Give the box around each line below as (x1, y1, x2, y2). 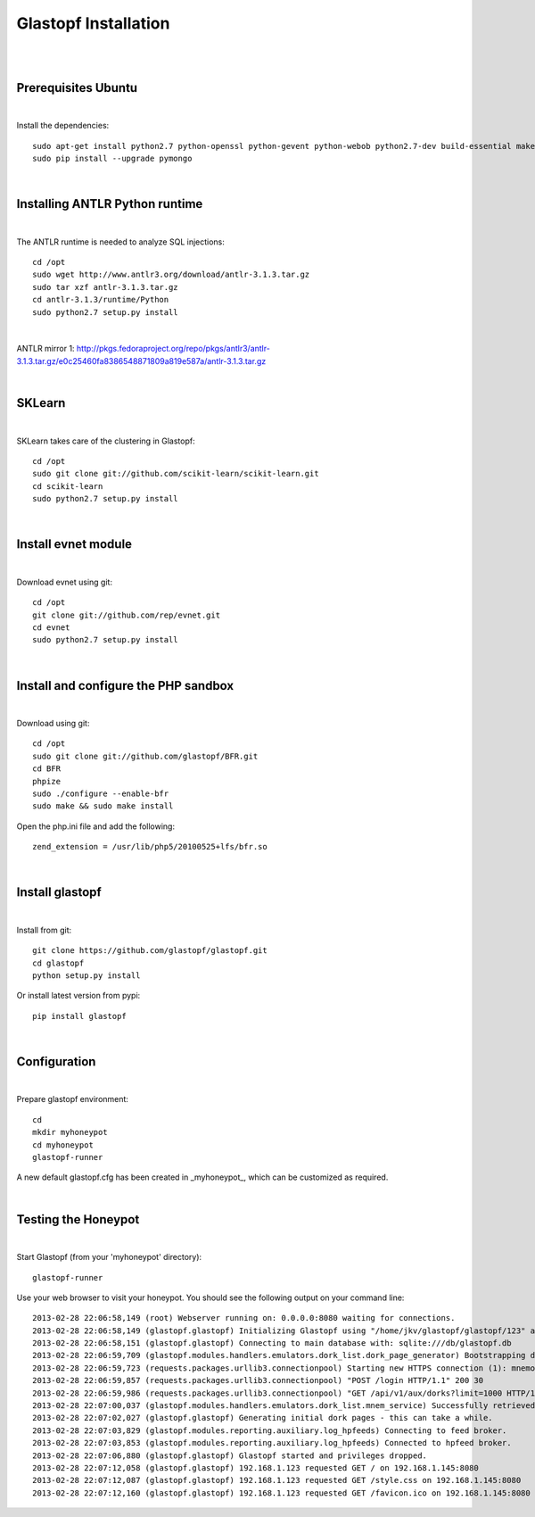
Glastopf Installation (16, 13, 170, 33)
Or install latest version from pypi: (16, 991, 141, 1001)
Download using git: (16, 718, 90, 729)
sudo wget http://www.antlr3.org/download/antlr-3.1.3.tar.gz (32, 269, 310, 280)
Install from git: (16, 924, 72, 935)
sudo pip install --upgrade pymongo (32, 153, 193, 164)
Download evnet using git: (16, 576, 113, 587)
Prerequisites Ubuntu (16, 80, 138, 95)
